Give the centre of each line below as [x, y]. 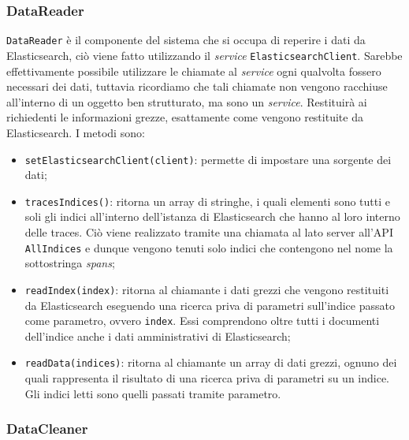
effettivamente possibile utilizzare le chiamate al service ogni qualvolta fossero [194, 71]
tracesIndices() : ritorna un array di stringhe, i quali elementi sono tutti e [208, 201]
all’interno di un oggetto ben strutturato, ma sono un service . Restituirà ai [187, 101]
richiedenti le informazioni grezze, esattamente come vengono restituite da [185, 117]
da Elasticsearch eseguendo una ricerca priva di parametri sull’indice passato [210, 305]
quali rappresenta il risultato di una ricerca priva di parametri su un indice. [207, 378]
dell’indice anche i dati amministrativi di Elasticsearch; [158, 336]
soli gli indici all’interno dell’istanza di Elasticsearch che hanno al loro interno [212, 216]
